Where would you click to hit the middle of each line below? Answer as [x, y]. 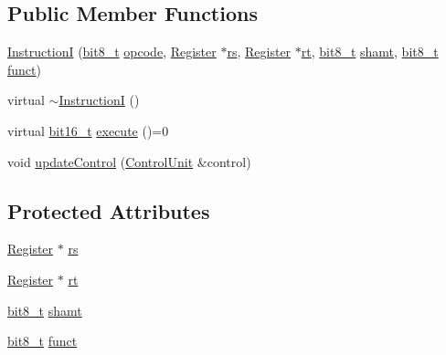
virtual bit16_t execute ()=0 [88, 130]
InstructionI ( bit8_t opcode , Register [112, 52]
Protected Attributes [109, 210]
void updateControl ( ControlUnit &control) [129, 161]
